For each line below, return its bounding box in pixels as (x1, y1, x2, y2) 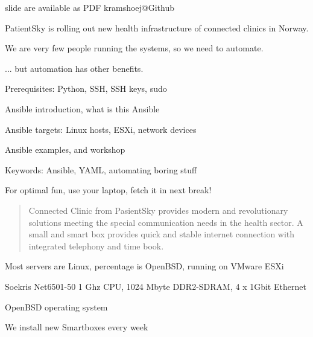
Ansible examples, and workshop (5, 143, 125, 156)
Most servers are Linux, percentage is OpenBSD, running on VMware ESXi (5, 260, 284, 272)
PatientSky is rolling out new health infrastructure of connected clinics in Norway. (5, 21, 309, 34)
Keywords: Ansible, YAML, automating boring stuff (5, 163, 197, 176)
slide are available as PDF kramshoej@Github (5, 1, 175, 13)
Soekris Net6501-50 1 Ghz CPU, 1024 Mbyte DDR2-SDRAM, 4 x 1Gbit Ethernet (5, 280, 306, 292)
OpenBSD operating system (5, 300, 108, 313)
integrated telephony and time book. (28, 239, 164, 252)
